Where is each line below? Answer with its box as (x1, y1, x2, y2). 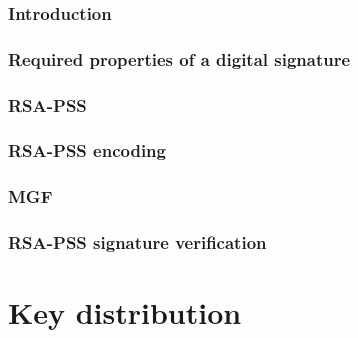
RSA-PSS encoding (8, 138, 166, 163)
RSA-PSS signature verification (8, 230, 267, 255)
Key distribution (8, 292, 242, 333)
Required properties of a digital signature (8, 46, 351, 71)
